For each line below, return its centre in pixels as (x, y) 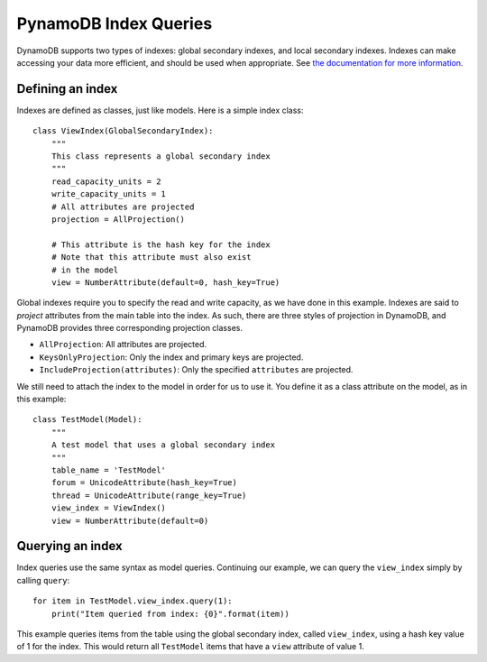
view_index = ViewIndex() (109, 508)
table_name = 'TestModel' (109, 470)
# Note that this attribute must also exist (151, 257)
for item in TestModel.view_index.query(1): (133, 601)
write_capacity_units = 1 (109, 194)
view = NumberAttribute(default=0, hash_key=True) (165, 282)
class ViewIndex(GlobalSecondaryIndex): (123, 131)
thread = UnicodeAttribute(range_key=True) (149, 495)
